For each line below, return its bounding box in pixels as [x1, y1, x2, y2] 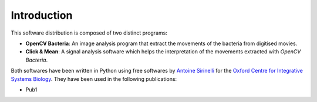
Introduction [11, 9, 73, 22]
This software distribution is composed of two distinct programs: [11, 29, 167, 36]
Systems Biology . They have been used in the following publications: [11, 75, 177, 82]
